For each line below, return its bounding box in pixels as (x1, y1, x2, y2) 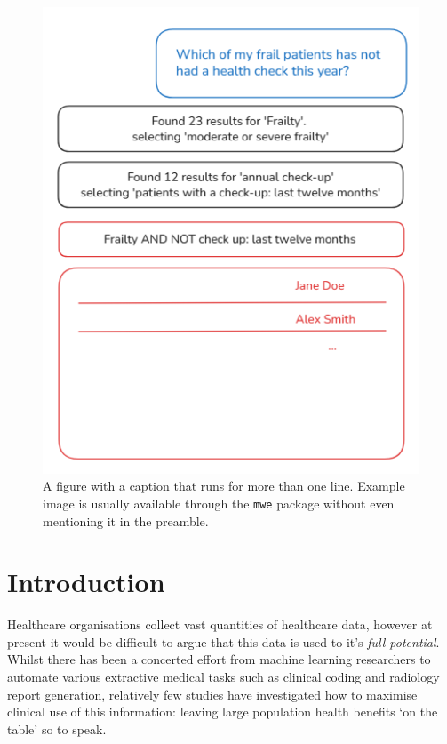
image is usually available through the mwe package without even (43, 493, 395, 512)
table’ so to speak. (7, 719, 107, 738)
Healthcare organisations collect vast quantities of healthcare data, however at (7, 615, 433, 634)
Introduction (7, 564, 165, 600)
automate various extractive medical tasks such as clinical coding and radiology (7, 668, 440, 686)
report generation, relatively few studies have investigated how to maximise (7, 684, 418, 703)
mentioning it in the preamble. (43, 511, 209, 530)
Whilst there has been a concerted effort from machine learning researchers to (7, 650, 431, 668)
